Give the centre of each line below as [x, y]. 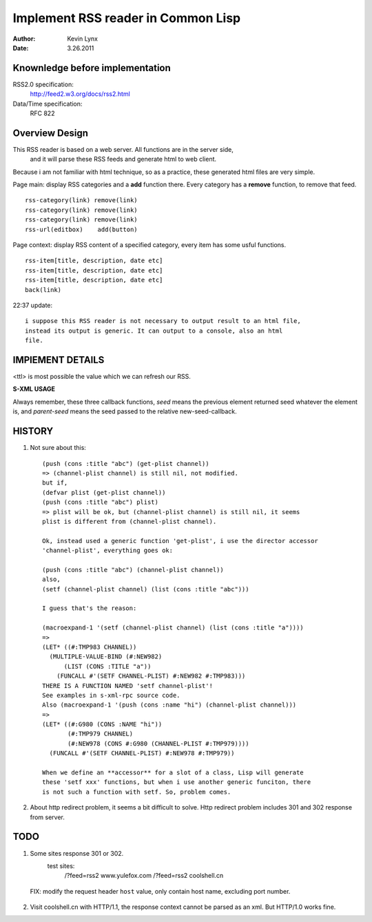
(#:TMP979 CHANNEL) [101, 734]
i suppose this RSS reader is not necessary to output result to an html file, [163, 321]
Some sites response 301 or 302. [77, 853]
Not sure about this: [58, 448]
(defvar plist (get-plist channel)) [104, 492]
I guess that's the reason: [90, 608]
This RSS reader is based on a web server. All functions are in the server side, [123, 149]
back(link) [43, 290]
